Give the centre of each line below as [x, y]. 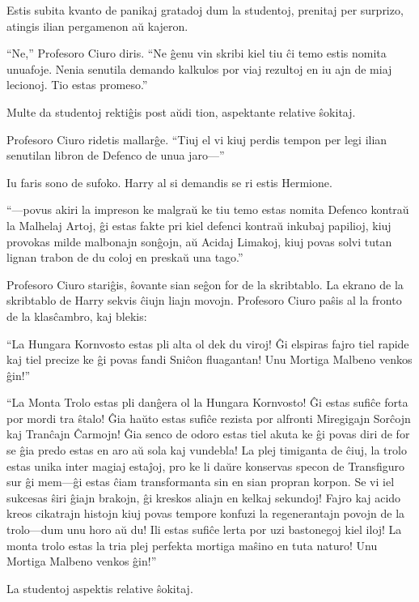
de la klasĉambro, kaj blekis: [77, 316]
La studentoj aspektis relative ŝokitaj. [100, 588]
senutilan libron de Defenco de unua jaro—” [116, 155]
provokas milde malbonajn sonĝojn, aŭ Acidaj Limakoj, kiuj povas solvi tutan [199, 241]
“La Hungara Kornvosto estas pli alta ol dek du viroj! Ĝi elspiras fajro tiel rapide [208, 343]
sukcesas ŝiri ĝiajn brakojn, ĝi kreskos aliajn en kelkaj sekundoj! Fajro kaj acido [204, 497]
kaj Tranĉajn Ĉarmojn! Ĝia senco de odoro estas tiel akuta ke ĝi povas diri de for [208, 434]
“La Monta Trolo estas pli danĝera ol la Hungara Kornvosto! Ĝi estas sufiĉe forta [207, 402]
